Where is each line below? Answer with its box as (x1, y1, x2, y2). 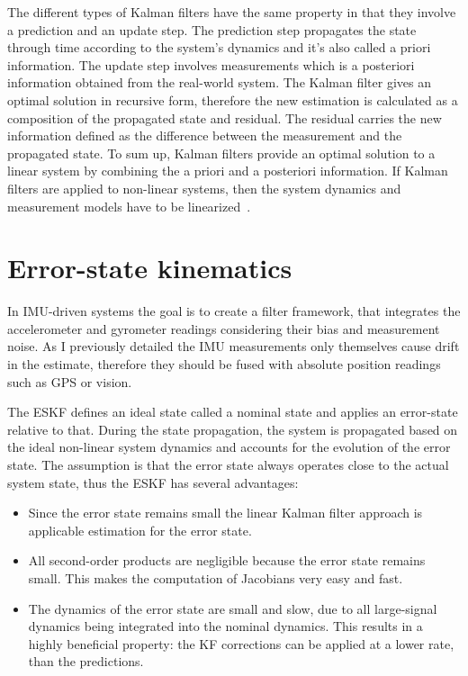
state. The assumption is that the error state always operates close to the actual (7, 455, 449, 473)
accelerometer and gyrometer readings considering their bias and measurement (7, 319, 440, 338)
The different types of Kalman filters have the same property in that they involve (7, 3, 456, 21)
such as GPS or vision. (7, 372, 132, 391)
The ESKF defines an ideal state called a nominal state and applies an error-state (7, 402, 458, 421)
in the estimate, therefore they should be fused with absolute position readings (7, 355, 441, 374)
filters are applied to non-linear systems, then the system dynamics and (7, 178, 401, 197)
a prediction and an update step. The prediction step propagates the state (7, 20, 417, 39)
